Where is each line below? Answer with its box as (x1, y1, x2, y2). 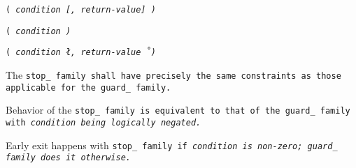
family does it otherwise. (6, 153, 131, 163)
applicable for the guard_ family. (6, 82, 171, 93)
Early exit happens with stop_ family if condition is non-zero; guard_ (6, 137, 338, 152)
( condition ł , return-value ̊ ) (6, 47, 156, 58)
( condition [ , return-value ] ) (6, 5, 156, 15)
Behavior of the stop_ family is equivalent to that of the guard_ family (6, 102, 350, 117)
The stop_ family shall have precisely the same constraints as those (6, 67, 341, 82)
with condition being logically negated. (6, 117, 201, 128)
